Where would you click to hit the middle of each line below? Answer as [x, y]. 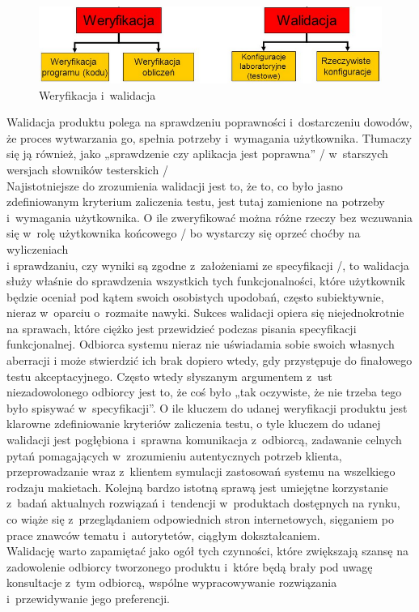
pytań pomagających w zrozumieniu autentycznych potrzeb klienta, [174, 455]
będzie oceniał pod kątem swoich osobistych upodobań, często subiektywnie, [195, 296]
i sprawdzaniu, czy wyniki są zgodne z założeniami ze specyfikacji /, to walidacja [208, 265]
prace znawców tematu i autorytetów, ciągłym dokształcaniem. [163, 535]
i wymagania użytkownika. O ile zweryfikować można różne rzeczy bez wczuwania [210, 217]
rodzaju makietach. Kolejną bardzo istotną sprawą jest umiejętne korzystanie [197, 487]
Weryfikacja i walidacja [97, 94]
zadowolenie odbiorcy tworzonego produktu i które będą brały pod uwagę [190, 566]
